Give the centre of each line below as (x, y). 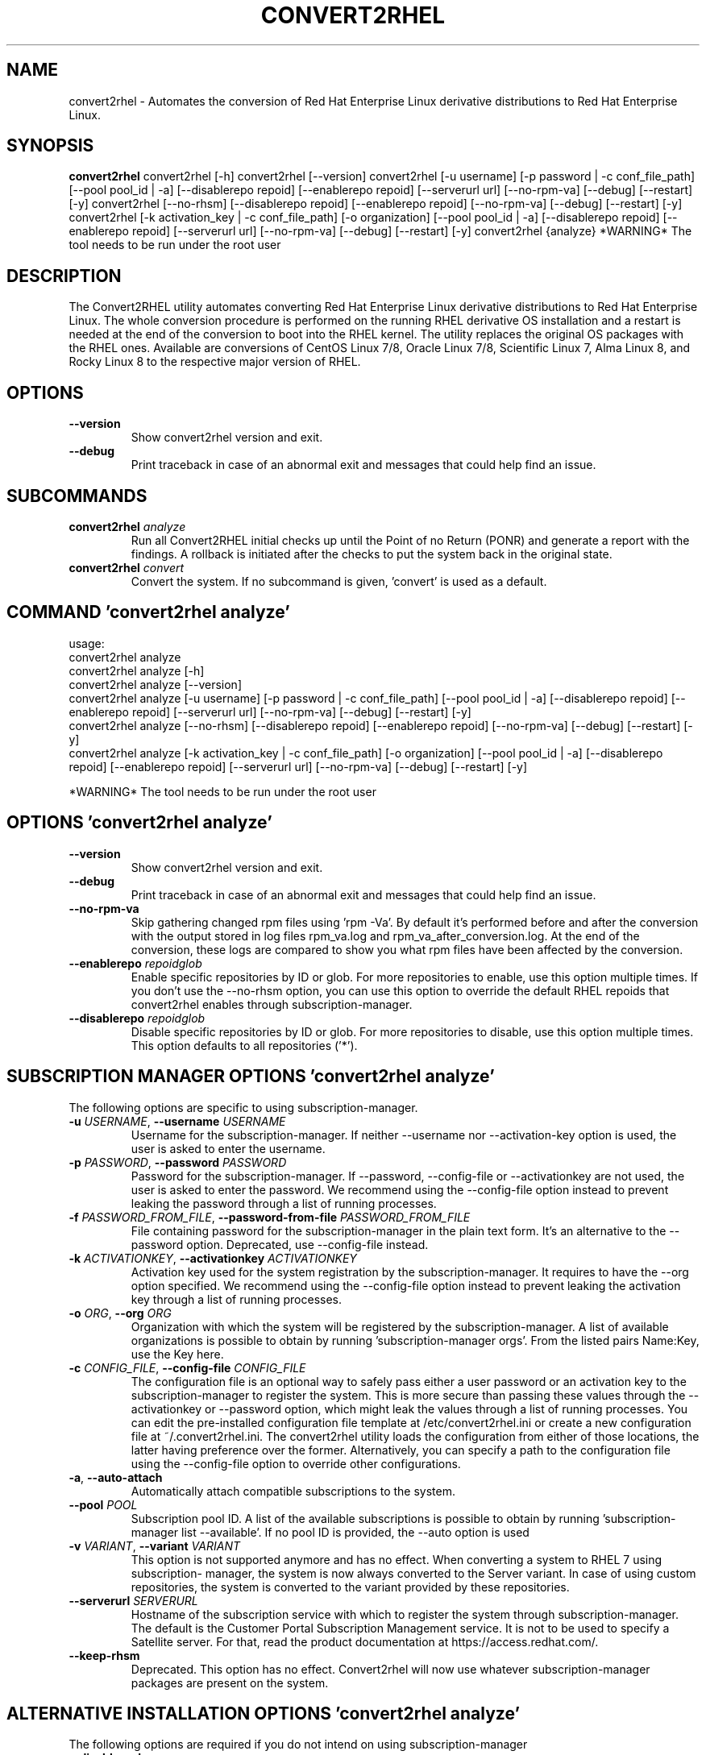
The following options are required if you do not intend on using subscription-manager (298, 1745)
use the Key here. (177, 1354)
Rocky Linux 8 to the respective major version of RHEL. (215, 362)
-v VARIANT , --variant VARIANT (154, 1545)
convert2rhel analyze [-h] (137, 670)
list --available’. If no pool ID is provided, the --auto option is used (355, 1532)
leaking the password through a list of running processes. (284, 1203)
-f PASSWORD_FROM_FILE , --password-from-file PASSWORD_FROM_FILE (270, 1217)
